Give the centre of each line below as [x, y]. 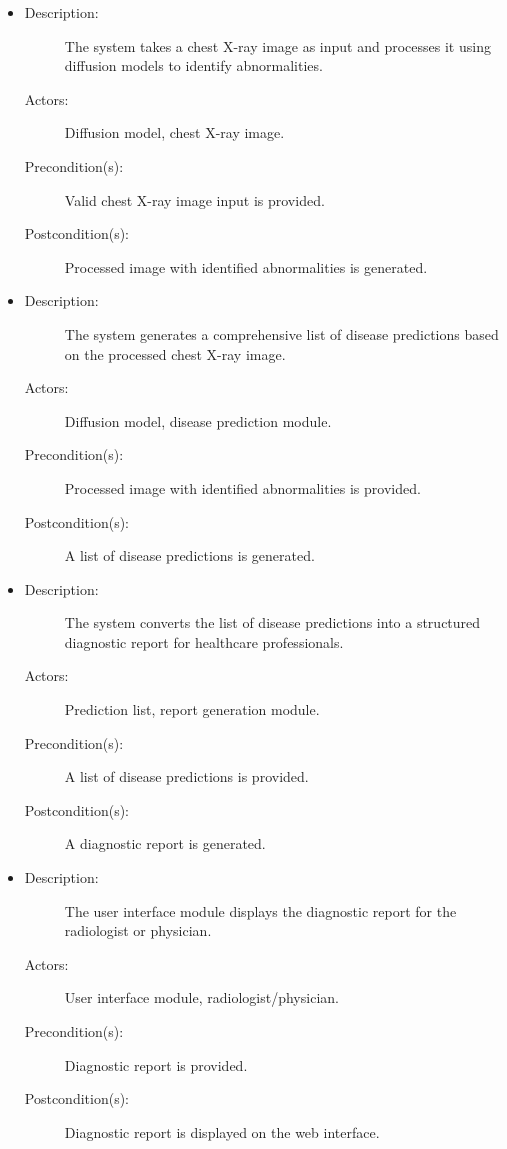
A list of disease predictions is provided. [186, 776]
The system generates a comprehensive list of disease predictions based [281, 333]
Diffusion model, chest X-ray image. [174, 132]
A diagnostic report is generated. [165, 843]
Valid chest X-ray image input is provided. [194, 199]
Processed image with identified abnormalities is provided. [242, 487]
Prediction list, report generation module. [192, 709]
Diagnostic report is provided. [156, 1064]
